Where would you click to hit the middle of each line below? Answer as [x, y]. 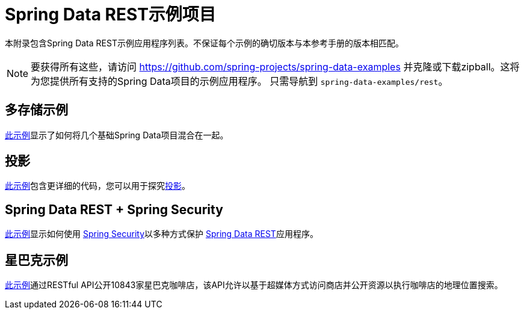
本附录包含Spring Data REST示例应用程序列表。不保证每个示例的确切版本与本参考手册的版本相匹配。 [204, 43]
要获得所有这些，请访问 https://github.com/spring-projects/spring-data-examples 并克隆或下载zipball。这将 [275, 66]
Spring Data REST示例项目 [110, 14]
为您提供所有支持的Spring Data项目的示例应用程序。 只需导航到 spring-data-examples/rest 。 [239, 81]
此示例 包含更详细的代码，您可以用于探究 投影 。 [97, 186]
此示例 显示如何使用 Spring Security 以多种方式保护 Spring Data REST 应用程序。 [162, 234]
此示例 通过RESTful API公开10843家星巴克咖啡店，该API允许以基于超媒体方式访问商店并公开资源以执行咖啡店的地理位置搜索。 [254, 285]
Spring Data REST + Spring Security [114, 209]
